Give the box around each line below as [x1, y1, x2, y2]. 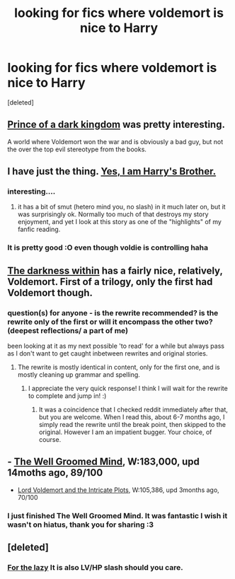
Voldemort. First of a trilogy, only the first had [7, 276, 213, 288]
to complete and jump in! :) [28, 392, 107, 400]
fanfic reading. [17, 225, 61, 234]
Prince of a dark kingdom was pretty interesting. [7, 119, 225, 131]
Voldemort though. [7, 286, 93, 298]
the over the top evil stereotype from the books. [7, 145, 147, 153]
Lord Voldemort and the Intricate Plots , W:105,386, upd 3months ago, [17, 486, 219, 494]
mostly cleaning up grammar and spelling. [17, 370, 140, 379]
